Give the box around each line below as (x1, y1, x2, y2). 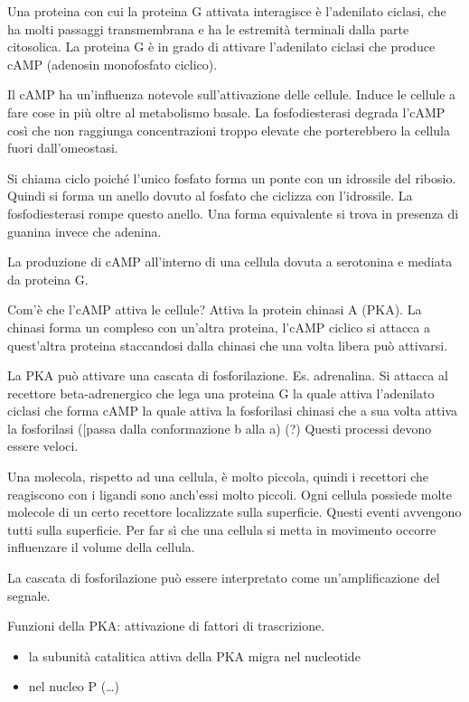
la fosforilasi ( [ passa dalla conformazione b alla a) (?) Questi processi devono (7, 418, 432, 437)
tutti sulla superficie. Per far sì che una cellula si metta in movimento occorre (7, 519, 436, 538)
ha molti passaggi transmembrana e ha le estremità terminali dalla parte (7, 19, 409, 38)
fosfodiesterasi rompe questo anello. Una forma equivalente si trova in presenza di (7, 203, 459, 222)
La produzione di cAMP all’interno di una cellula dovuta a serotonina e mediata (7, 252, 453, 271)
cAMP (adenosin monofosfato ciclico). (7, 54, 218, 73)
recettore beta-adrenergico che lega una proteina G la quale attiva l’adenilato (7, 383, 435, 402)
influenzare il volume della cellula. (7, 538, 195, 557)
